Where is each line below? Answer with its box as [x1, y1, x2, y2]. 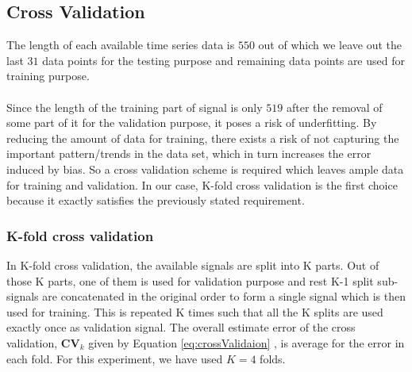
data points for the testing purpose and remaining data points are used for [42, 52, 405, 68]
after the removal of [286, 98, 383, 115]
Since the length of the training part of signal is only [6, 98, 263, 115]
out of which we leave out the [258, 36, 402, 53]
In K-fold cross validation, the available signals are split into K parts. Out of [6, 256, 379, 273]
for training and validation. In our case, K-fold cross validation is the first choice [6, 176, 398, 193]
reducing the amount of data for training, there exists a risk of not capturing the [6, 129, 399, 146]
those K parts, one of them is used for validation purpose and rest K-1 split [6, 272, 374, 289]
